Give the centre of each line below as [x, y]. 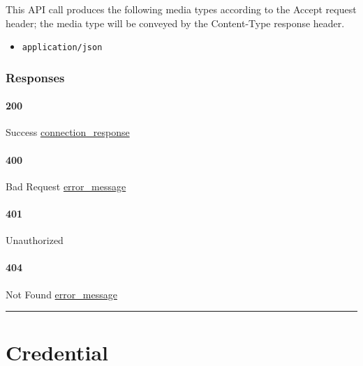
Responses [35, 77]
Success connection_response [68, 132]
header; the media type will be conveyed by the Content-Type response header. [175, 23]
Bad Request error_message [66, 186]
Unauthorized [35, 240]
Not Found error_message [61, 294]
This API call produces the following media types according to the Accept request [181, 9]
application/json [62, 48]
